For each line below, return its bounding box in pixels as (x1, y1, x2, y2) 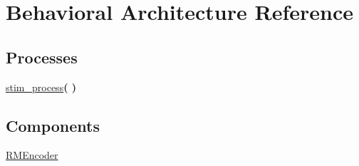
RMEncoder (6, 147, 58, 162)
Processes (6, 46, 78, 68)
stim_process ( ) (6, 79, 77, 94)
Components (6, 114, 100, 136)
